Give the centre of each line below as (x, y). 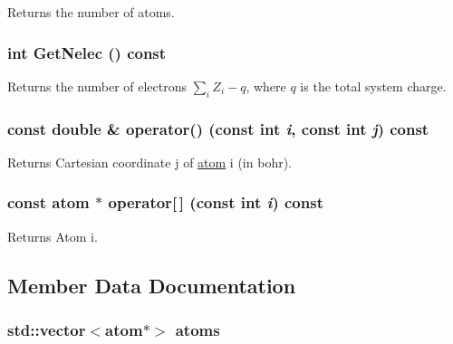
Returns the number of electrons (97, 86)
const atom (48, 202)
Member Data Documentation (152, 285)
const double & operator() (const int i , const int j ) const (218, 128)
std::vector (47, 329)
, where (266, 86)
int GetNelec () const (87, 52)
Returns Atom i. (53, 236)
